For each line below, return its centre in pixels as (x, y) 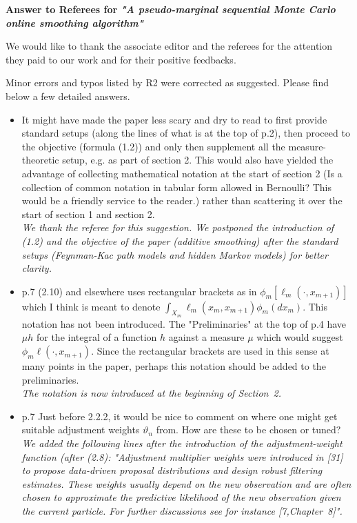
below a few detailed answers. (68, 96)
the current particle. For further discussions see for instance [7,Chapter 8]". (182, 511)
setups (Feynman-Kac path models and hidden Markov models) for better (175, 254)
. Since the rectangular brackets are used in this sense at (210, 351)
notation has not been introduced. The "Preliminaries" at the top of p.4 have (184, 323)
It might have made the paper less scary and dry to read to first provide (174, 119)
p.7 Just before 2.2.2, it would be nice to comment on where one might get (180, 416)
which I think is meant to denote (91, 306)
